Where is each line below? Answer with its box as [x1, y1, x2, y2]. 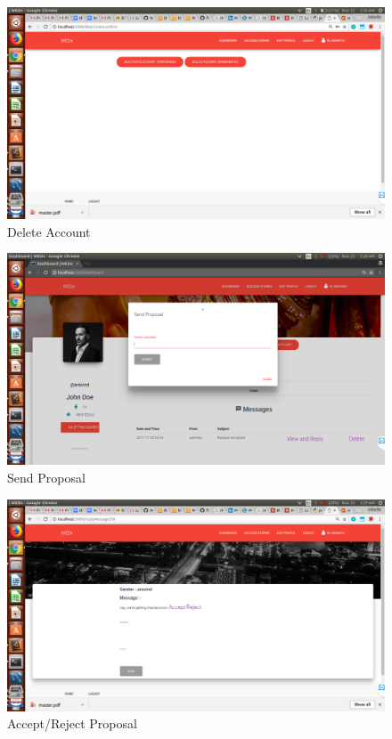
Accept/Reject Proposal [7, 714, 137, 733]
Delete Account [7, 222, 91, 240]
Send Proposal [7, 467, 86, 486]
